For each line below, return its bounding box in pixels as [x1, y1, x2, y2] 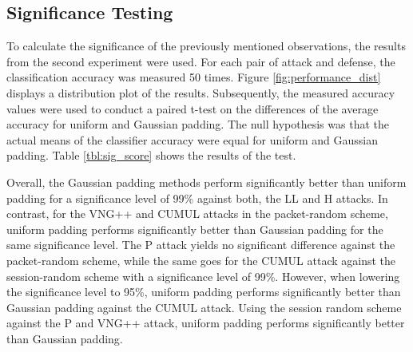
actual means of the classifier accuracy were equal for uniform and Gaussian [6, 131, 378, 148]
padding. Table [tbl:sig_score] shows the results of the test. [6, 147, 296, 164]
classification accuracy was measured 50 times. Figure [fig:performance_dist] [6, 69, 381, 85]
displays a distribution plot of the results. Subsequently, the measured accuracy [6, 84, 395, 101]
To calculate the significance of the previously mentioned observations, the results [6, 38, 406, 54]
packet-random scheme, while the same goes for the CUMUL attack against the [6, 251, 396, 268]
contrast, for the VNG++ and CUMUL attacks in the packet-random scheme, [6, 205, 388, 222]
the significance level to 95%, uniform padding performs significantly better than [6, 283, 401, 300]
